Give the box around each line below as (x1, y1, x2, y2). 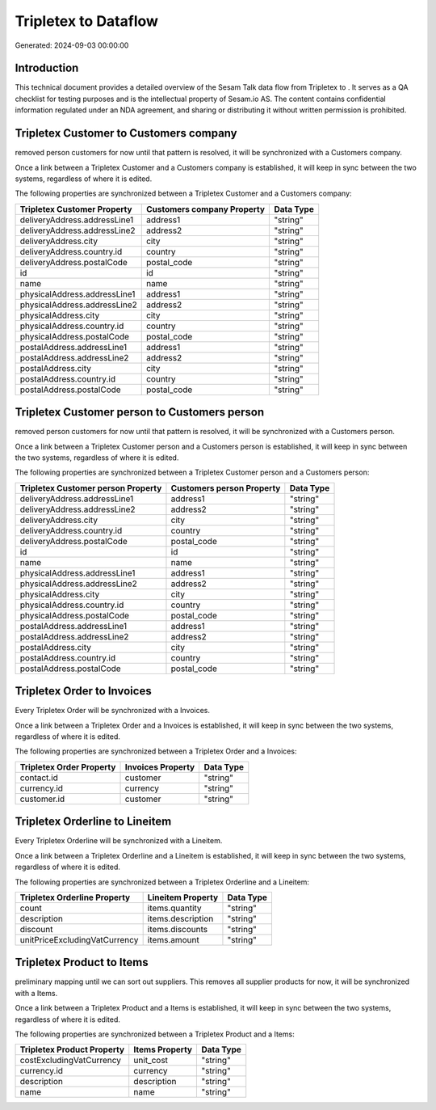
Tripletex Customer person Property (19, 482, 162, 493)
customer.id (19, 793, 65, 804)
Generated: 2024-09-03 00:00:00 (15, 40, 129, 50)
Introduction (15, 61, 79, 75)
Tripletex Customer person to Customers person (15, 405, 265, 420)
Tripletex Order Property (19, 761, 116, 772)
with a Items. (15, 988, 58, 998)
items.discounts (147, 923, 208, 935)
